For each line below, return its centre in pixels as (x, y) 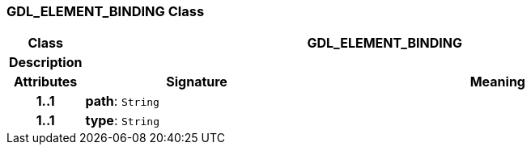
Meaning (497, 82)
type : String (122, 121)
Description (46, 63)
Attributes (46, 82)
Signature (197, 82)
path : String (122, 101)
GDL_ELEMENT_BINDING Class (106, 11)
